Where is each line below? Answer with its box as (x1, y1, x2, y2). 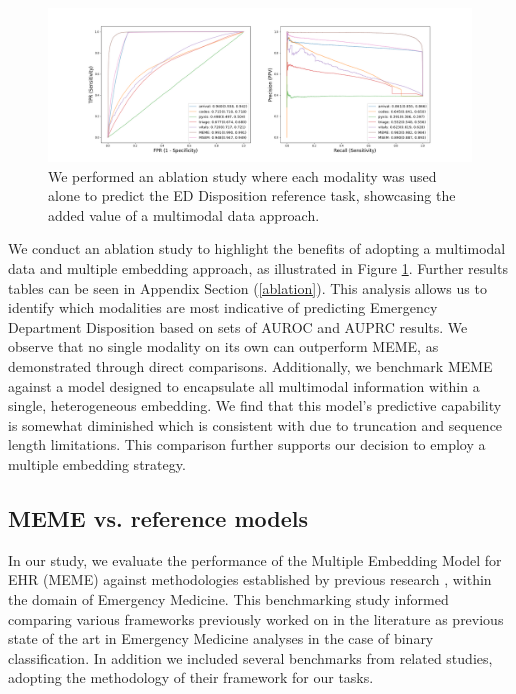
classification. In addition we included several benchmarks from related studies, (8, 647, 493, 668)
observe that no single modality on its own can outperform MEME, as (8, 336, 439, 357)
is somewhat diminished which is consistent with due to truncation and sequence (8, 414, 503, 435)
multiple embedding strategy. (8, 453, 186, 474)
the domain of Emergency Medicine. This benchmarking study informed (8, 588, 449, 609)
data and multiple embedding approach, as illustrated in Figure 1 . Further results (8, 258, 508, 278)
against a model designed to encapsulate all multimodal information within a (8, 375, 480, 396)
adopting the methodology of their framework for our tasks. (8, 667, 374, 688)
